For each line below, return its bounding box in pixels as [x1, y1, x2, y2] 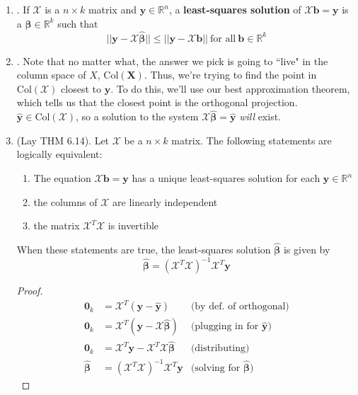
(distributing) [190, 343, 250, 354]
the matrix [33, 218, 80, 233]
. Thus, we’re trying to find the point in [144, 67, 317, 82]
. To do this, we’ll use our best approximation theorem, [110, 81, 350, 96]
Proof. [16, 283, 43, 298]
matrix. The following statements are [171, 132, 332, 147]
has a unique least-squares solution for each [132, 171, 321, 185]
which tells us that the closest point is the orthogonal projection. [16, 95, 298, 110]
